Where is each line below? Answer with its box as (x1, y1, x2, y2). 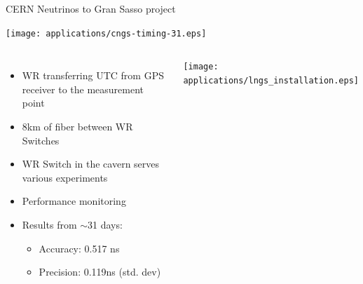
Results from (22, 217, 77, 231)
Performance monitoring (22, 194, 126, 208)
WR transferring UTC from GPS (22, 68, 164, 83)
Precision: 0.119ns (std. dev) (39, 264, 161, 279)
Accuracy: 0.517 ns (39, 241, 120, 255)
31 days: (88, 217, 123, 231)
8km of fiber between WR (22, 119, 133, 134)
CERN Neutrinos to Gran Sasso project (6, 1, 176, 15)
